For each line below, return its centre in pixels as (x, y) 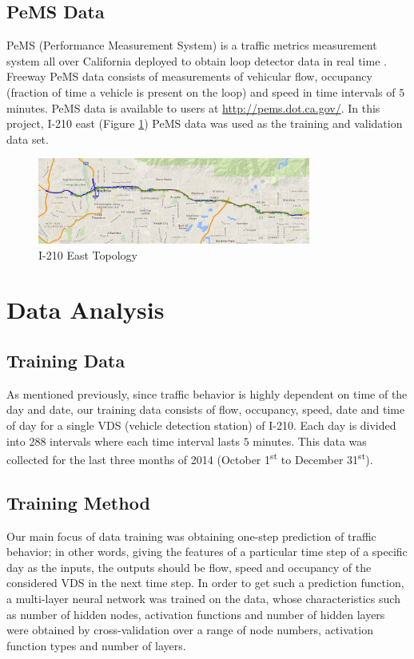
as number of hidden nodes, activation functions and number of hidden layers (196, 614)
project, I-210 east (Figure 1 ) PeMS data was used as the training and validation (205, 123)
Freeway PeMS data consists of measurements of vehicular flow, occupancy (189, 76)
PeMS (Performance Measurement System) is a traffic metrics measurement (192, 45)
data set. (28, 139)
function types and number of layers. (96, 645)
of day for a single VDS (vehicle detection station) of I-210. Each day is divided (201, 425)
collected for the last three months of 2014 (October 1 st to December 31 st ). (190, 458)
